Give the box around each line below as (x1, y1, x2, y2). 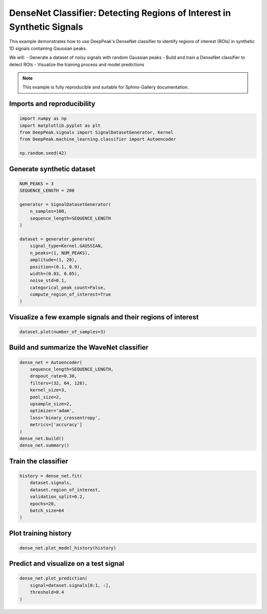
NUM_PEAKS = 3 (19, 181, 54, 187)
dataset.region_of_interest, (30, 487, 101, 492)
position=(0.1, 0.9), (30, 264, 83, 270)
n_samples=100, (30, 208, 67, 214)
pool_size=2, (30, 394, 62, 400)
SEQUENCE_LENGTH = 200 (19, 188, 75, 193)
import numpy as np (19, 116, 67, 121)
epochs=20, (30, 501, 56, 507)
